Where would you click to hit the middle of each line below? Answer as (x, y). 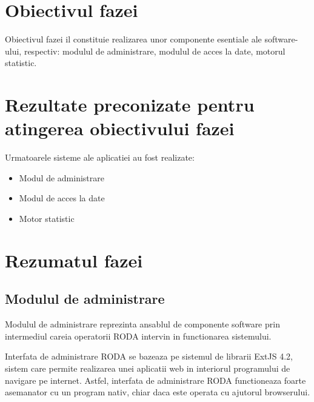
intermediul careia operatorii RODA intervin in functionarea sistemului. (138, 336)
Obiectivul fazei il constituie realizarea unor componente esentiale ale (133, 39)
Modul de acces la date (62, 198)
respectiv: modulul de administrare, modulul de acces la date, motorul (155, 51)
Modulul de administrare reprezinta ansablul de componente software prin (142, 324)
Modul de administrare (62, 177)
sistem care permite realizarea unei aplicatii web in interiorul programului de (148, 368)
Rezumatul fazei (74, 260)
